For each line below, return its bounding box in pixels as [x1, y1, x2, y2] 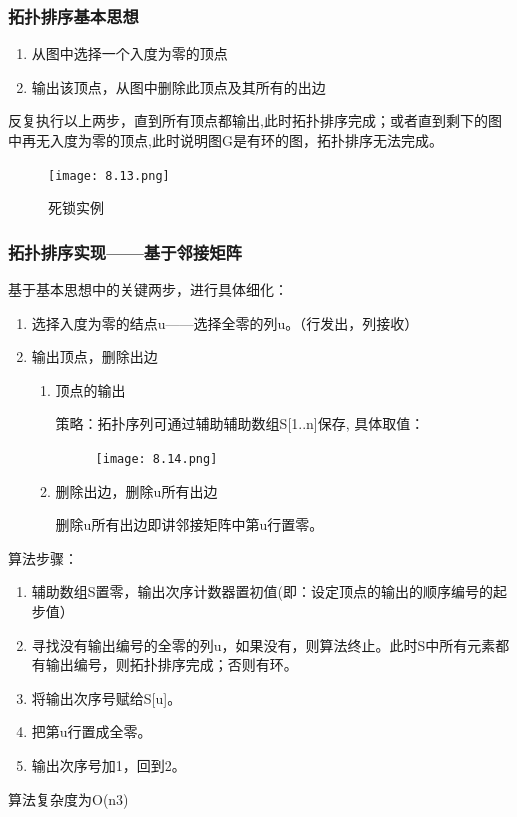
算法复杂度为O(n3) [8, 788, 129, 809]
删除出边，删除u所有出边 [55, 480, 218, 501]
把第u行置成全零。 [31, 721, 152, 742]
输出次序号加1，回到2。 [31, 755, 186, 776]
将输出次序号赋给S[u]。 [31, 687, 182, 708]
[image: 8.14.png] [95, 452, 218, 467]
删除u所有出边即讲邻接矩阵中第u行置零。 [55, 514, 324, 535]
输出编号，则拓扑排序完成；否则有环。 [45, 654, 298, 675]
